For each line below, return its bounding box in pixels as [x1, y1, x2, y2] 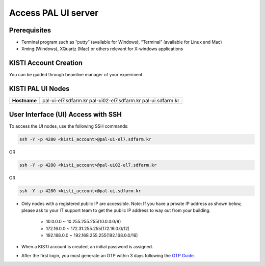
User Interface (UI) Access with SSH [9, 110, 122, 118]
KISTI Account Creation [9, 59, 83, 67]
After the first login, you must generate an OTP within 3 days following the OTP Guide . [21, 253, 195, 259]
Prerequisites [9, 26, 51, 34]
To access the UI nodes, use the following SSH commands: [9, 123, 129, 129]
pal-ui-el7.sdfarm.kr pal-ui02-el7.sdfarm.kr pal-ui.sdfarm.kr [42, 97, 180, 104]
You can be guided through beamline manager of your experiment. [9, 72, 144, 78]
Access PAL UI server [9, 7, 99, 18]
